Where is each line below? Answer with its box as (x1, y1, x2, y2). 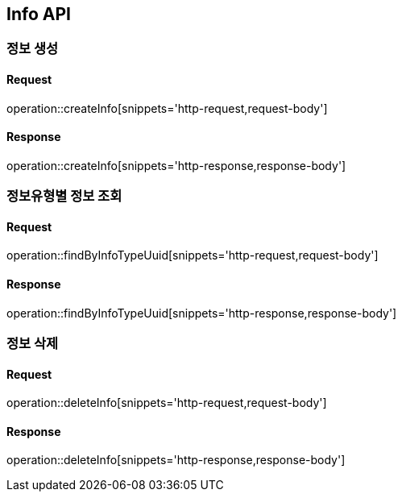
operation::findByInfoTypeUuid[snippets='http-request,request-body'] (6, 248, 379, 263)
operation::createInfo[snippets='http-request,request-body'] (6, 101, 328, 115)
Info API (6, 4, 71, 24)
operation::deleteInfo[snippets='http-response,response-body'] (6, 453, 346, 467)
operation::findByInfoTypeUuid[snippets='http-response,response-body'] (6, 305, 397, 320)
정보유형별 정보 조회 (6, 188, 122, 205)
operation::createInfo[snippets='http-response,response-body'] (6, 158, 346, 172)
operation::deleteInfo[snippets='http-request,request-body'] (6, 396, 327, 410)
